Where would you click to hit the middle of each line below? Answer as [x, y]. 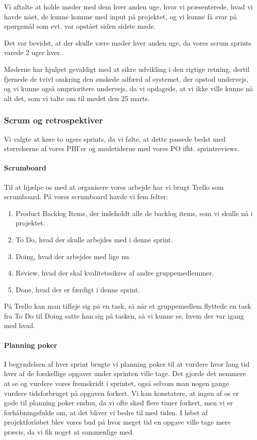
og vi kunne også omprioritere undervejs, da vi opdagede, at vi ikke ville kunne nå [128, 88]
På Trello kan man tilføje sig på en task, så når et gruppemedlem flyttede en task [128, 306]
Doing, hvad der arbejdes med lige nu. [73, 256]
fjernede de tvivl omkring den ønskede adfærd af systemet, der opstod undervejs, [126, 79]
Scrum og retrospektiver [54, 120]
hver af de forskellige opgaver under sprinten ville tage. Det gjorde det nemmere [125, 373]
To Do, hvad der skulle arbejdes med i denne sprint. [94, 239]
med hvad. [20, 325]
